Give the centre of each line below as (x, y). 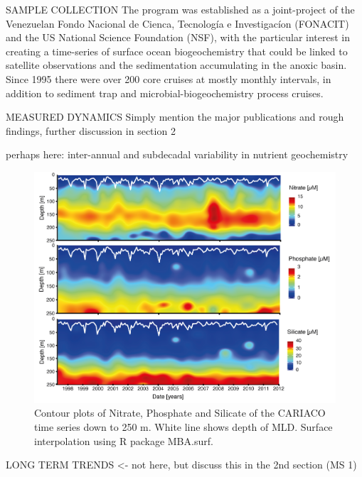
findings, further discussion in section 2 (91, 130)
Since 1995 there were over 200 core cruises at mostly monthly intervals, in (169, 78)
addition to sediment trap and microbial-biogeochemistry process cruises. (165, 93)
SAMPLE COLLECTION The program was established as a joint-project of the (180, 9)
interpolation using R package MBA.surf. (124, 440)
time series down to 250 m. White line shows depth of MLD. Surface (183, 426)
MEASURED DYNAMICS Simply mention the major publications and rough (175, 117)
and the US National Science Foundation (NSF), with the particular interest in (178, 37)
